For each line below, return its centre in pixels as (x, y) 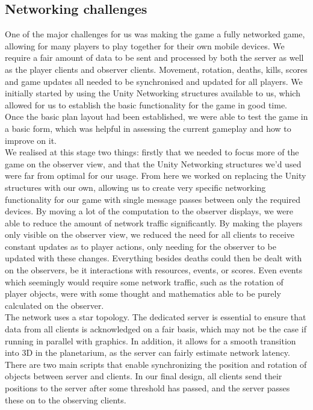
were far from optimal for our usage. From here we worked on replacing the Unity (156, 175)
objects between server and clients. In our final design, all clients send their (144, 376)
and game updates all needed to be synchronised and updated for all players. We (154, 81)
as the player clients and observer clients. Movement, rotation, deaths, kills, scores (156, 69)
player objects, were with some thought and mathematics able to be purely (143, 294)
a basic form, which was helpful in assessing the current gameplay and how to (148, 128)
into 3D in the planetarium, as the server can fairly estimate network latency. (147, 353)
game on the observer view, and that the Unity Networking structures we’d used (153, 163)
